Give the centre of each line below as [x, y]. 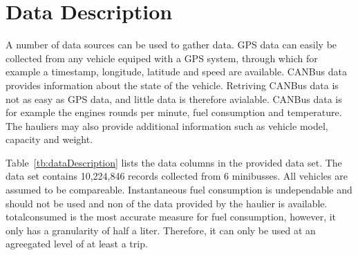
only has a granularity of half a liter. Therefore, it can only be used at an [161, 230]
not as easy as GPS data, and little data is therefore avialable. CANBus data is [174, 98]
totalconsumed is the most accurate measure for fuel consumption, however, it [171, 217]
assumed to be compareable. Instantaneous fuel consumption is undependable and [179, 190]
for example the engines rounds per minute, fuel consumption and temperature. [174, 112]
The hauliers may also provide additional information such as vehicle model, [167, 125]
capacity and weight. [49, 139]
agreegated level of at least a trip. [77, 244]
